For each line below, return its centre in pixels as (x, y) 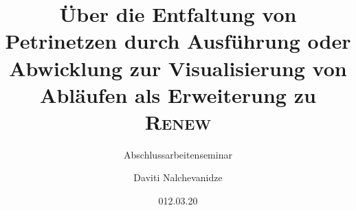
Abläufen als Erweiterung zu (178, 94)
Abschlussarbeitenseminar (178, 154)
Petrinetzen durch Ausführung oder (178, 41)
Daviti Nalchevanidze (178, 177)
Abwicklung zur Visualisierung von (178, 68)
